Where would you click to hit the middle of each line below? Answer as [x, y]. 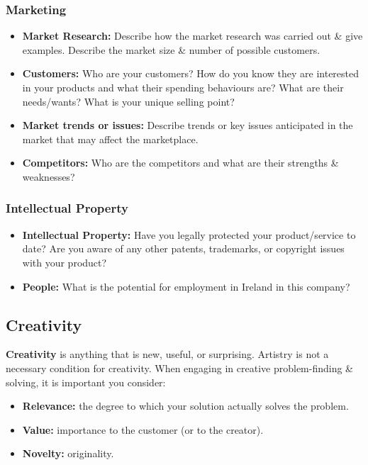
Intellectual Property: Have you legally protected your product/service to [189, 234]
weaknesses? [49, 176]
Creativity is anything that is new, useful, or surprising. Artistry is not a [167, 354]
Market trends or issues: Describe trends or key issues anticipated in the [188, 125]
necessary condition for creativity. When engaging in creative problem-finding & [179, 368]
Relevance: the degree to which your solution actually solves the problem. [185, 406]
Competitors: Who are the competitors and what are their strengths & [180, 163]
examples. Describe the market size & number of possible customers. [171, 49]
